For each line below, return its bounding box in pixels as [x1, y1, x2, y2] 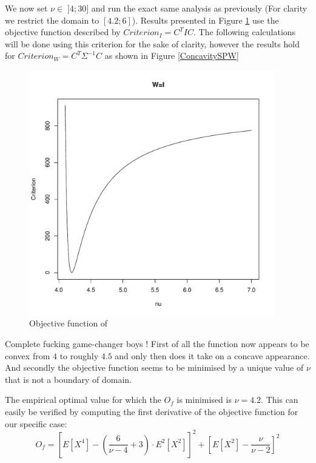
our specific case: [5, 417, 67, 430]
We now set [5, 2, 48, 14]
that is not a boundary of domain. [5, 373, 132, 385]
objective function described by [5, 25, 121, 38]
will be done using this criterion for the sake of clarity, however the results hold [5, 37, 300, 50]
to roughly [59, 349, 99, 362]
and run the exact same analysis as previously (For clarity [91, 2, 308, 14]
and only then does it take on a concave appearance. [115, 349, 310, 362]
